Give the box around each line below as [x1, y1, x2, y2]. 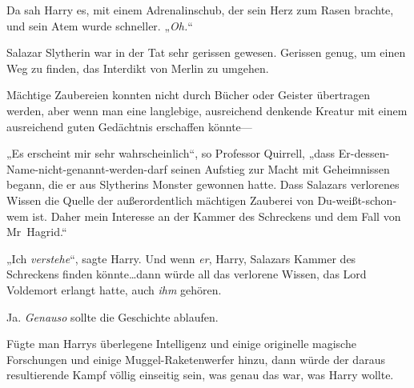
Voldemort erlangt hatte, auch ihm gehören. [6, 281, 222, 298]
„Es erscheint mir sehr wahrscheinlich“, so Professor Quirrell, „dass [6, 145, 336, 162]
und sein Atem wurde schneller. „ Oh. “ [6, 17, 193, 34]
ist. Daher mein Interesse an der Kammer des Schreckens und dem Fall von [32, 207, 401, 224]
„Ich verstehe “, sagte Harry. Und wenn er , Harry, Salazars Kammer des [6, 250, 356, 266]
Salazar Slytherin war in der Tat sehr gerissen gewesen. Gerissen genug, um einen [6, 44, 406, 61]
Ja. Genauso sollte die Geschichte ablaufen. [6, 308, 219, 325]
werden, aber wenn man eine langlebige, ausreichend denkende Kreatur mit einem [6, 102, 408, 118]
